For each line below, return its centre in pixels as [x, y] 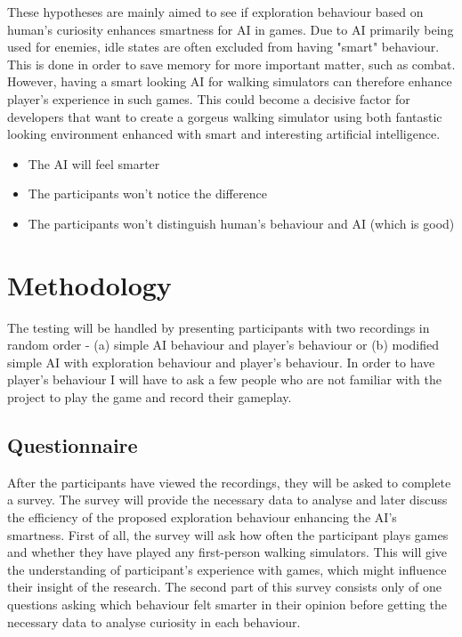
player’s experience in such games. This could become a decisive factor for [209, 98]
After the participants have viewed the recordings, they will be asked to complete [229, 482]
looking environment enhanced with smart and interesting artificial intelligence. [224, 134]
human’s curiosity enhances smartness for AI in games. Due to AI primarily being [231, 29]
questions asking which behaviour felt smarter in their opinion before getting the [227, 604]
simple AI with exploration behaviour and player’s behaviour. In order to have [221, 362]
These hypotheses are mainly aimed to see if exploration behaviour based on [215, 12]
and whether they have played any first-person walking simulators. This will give [227, 552]
